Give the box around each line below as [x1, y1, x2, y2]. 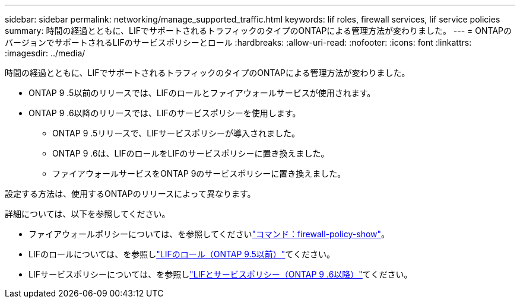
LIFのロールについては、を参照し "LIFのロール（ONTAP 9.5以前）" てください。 [28, 249, 335, 259]
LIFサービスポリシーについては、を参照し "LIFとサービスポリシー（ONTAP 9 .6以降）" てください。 [28, 269, 413, 279]
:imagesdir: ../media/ [5, 48, 85, 58]
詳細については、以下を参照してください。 [5, 209, 170, 219]
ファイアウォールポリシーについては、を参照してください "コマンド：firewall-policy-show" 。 [28, 229, 390, 239]
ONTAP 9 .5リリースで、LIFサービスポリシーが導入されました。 [52, 128, 300, 138]
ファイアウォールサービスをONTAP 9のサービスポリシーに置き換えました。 [52, 168, 346, 178]
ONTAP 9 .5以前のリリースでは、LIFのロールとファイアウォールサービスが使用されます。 [28, 88, 376, 98]
